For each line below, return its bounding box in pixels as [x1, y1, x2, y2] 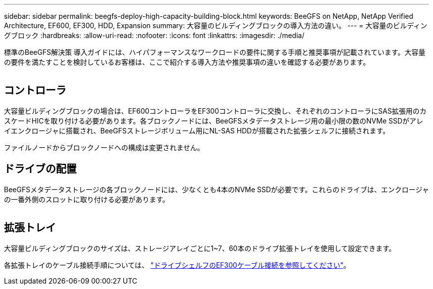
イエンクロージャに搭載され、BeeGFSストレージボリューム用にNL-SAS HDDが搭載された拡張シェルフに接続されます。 [4, 126, 390, 135]
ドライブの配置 [4, 163, 77, 175]
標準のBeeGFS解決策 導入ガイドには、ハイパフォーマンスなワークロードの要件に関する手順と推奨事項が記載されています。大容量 [4, 48, 426, 56]
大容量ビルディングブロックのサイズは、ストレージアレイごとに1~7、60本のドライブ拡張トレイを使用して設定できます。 [4, 244, 396, 252]
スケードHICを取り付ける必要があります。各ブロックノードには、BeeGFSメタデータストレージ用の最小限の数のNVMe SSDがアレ [4, 116, 424, 125]
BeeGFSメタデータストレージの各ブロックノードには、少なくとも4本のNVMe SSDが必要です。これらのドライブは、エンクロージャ [4, 185, 429, 194]
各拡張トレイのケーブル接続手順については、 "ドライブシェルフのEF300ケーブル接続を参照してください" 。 [4, 260, 350, 269]
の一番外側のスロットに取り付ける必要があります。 [4, 195, 170, 204]
